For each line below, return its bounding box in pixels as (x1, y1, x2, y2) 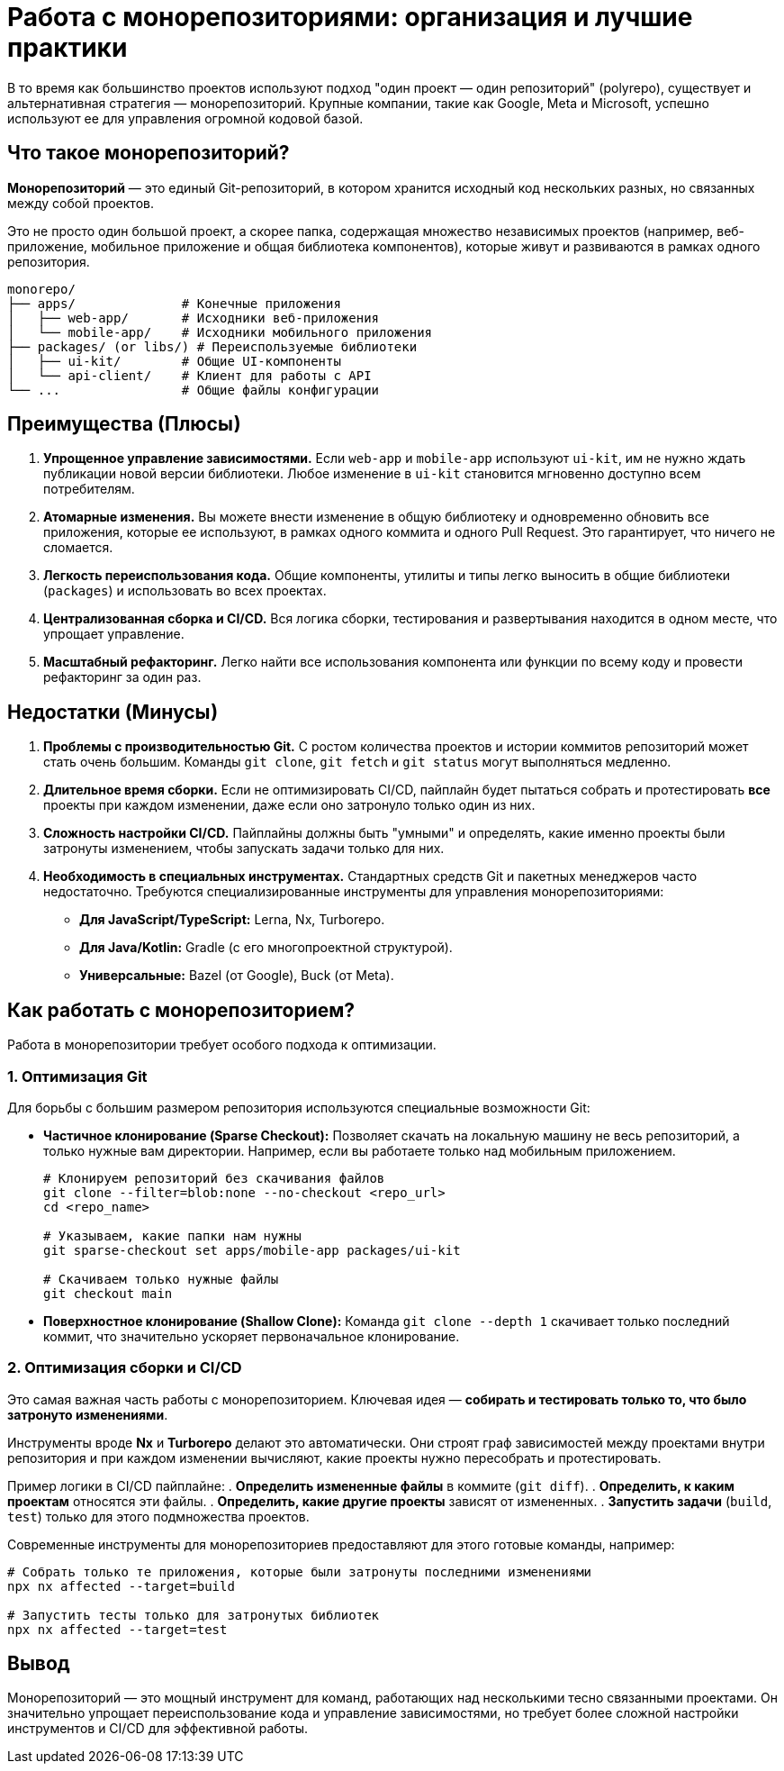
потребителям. (43, 481, 135, 497)
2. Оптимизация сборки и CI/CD (7, 1358, 242, 1377)
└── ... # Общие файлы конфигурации (7, 382, 380, 397)
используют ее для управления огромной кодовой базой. (7, 110, 364, 126)
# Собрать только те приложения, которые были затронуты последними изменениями (7, 1564, 592, 1579)
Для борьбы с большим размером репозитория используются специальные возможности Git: (7, 1099, 590, 1115)
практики (7, 32, 128, 63)
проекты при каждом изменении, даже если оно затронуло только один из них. (43, 797, 536, 813)
